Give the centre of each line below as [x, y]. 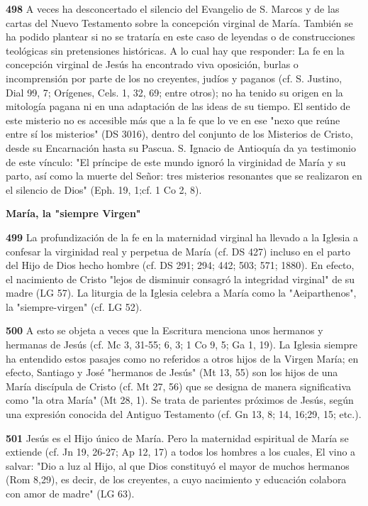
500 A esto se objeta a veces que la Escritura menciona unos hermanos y [165, 330]
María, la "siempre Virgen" [73, 213]
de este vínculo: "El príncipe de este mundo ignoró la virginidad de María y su [176, 161]
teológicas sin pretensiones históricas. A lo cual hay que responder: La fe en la [175, 50]
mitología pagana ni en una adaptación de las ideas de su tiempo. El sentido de [178, 106]
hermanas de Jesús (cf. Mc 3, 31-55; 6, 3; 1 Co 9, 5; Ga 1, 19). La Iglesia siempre [182, 345]
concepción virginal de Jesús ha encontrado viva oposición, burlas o [152, 64]
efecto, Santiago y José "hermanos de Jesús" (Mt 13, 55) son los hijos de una [172, 372]
